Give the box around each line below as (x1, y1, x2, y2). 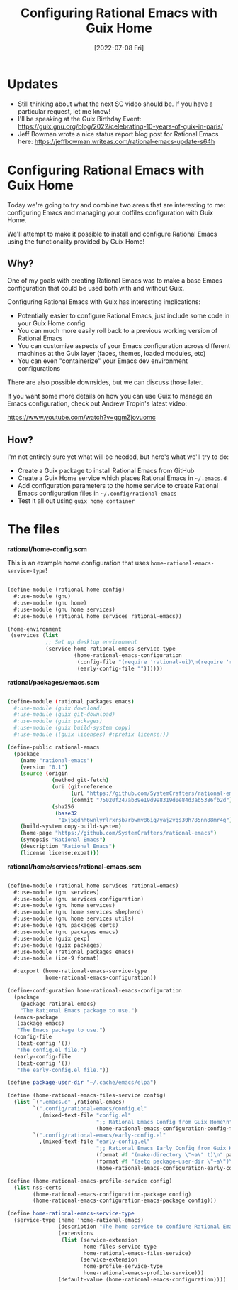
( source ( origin (20, 770, 69, 777)
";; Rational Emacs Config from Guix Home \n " (96, 1118, 233, 1125)
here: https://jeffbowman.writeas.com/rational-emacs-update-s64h (17, 137, 215, 146)
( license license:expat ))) (20, 849, 100, 857)
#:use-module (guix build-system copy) (13, 725, 132, 732)
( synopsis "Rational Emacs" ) (20, 836, 106, 843)
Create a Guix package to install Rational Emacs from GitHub (17, 467, 195, 475)
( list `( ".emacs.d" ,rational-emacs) (13, 1099, 125, 1106)
